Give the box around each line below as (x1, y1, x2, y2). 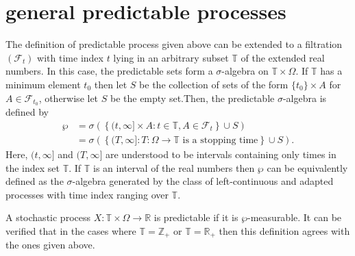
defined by (5, 105, 49, 119)
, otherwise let (38, 90, 99, 105)
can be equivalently (267, 160, 348, 175)
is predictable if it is (154, 210, 238, 225)
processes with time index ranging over (5, 187, 169, 201)
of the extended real (241, 50, 325, 64)
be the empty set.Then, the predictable (110, 90, 275, 105)
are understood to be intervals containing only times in (105, 147, 336, 162)
